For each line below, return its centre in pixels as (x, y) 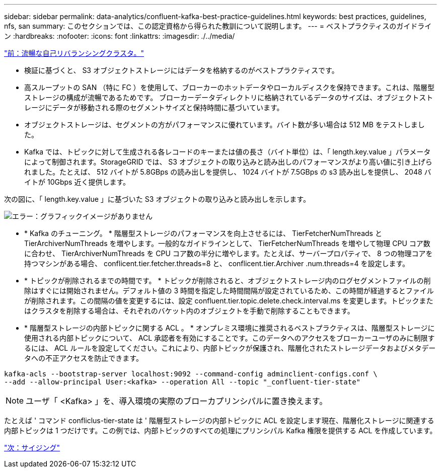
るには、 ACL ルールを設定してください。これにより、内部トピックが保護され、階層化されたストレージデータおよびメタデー (230, 348)
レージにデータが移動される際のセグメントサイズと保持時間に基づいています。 (154, 107)
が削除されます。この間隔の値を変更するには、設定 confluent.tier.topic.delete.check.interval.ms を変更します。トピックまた (229, 301)
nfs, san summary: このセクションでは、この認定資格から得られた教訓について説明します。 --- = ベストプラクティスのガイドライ (218, 26)
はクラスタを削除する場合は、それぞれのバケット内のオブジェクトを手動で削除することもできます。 (189, 311)
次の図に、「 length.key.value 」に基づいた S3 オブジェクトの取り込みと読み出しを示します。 (157, 199)
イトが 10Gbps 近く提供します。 (77, 182)
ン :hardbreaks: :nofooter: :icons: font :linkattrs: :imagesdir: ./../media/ (120, 36)
